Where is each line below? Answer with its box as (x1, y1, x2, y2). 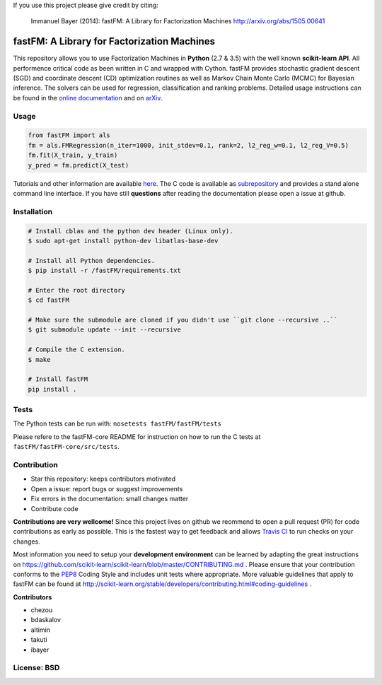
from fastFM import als (28, 131, 111, 139)
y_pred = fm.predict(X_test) (28, 161, 129, 169)
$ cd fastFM (28, 296, 70, 304)
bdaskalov (30, 616, 62, 624)
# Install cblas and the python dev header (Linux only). (28, 227, 233, 235)
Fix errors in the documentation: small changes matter (30, 495, 189, 503)
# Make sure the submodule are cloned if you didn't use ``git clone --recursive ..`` (28, 316, 338, 324)
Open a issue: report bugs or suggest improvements (30, 484, 183, 493)
